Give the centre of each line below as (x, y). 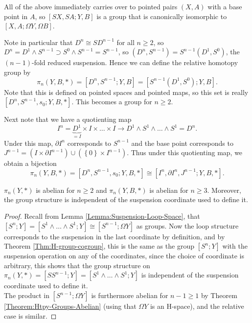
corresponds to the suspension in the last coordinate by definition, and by (115, 236)
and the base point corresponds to (182, 143)
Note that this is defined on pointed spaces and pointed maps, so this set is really (126, 92)
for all (126, 42)
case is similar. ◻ (30, 315)
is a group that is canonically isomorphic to (162, 16)
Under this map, (29, 143)
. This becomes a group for (112, 102)
